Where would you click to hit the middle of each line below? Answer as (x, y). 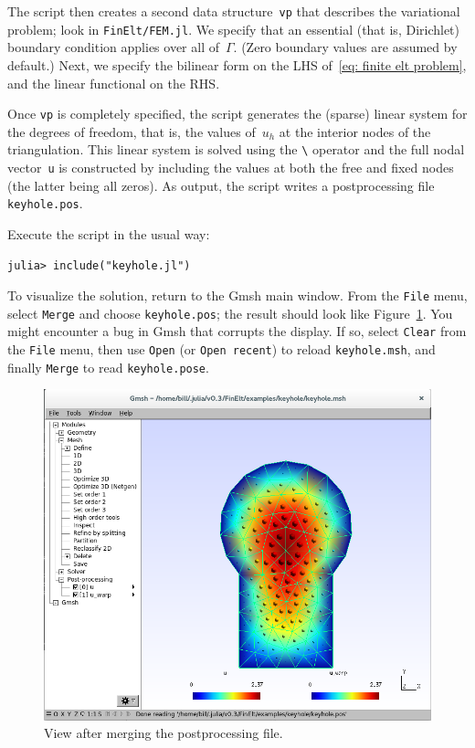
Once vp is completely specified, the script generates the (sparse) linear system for (237, 114)
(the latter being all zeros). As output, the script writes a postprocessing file (221, 185)
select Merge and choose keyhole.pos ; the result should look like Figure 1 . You (230, 313)
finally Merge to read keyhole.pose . (108, 367)
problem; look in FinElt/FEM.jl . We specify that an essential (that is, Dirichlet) (234, 29)
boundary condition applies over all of (113, 47)
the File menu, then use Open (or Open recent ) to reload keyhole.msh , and (222, 349)
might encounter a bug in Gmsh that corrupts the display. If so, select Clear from (237, 331)
